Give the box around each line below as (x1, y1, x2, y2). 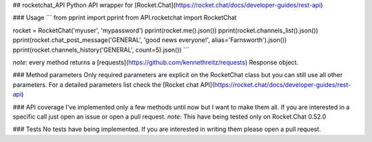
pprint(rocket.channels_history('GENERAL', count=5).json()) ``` (12, 45, 189, 54)
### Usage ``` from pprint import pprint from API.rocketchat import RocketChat (12, 14, 237, 22)
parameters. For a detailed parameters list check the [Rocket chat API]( (12, 80, 215, 89)
